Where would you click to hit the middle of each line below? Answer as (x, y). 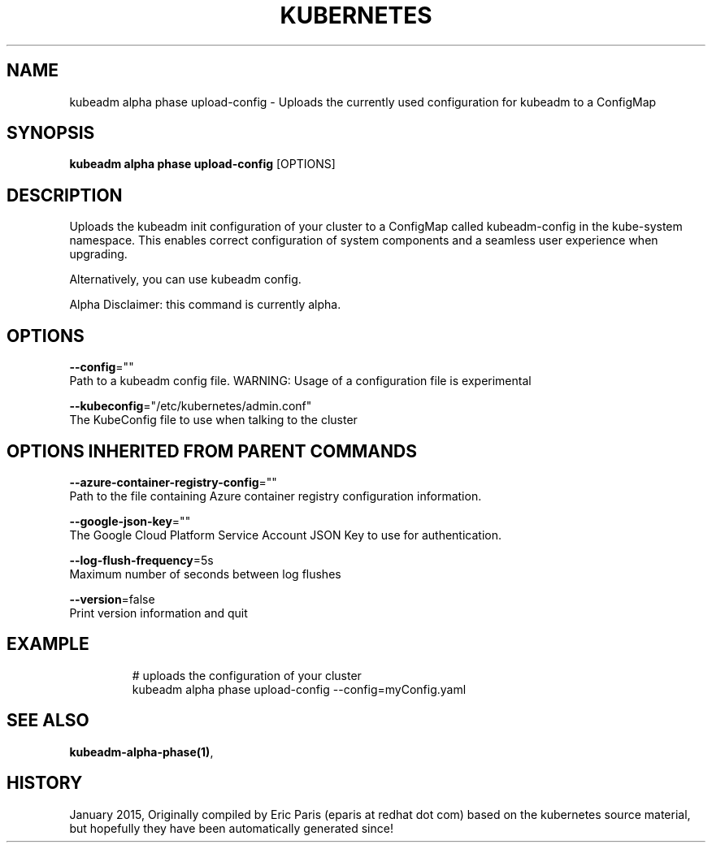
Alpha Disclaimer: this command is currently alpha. (205, 305)
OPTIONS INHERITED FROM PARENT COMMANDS (212, 451)
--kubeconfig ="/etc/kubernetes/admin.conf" (191, 406)
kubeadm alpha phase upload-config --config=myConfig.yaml (299, 689)
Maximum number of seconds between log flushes (205, 574)
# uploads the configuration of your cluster (247, 675)
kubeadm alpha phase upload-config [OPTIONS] (202, 164)
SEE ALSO (48, 721)
